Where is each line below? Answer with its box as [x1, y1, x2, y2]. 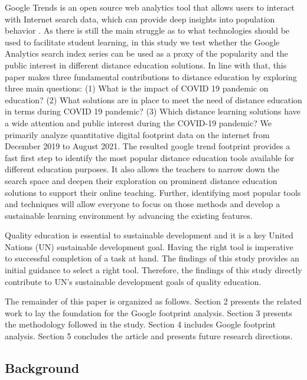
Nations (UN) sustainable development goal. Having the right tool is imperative [5, 240, 293, 253]
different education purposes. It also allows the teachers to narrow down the [5, 163, 279, 175]
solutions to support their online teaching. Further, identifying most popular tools [5, 186, 301, 198]
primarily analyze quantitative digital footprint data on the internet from [5, 128, 270, 140]
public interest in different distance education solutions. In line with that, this [5, 58, 287, 71]
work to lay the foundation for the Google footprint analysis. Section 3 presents [5, 306, 292, 319]
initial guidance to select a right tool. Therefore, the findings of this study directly [5, 264, 302, 276]
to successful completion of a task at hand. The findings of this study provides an [5, 252, 299, 264]
